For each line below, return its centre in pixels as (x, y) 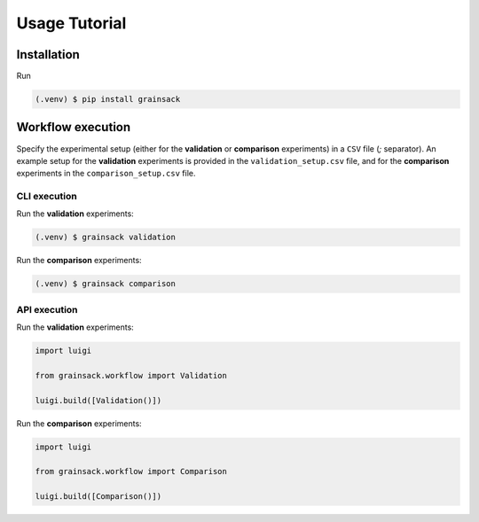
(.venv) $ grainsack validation (106, 238)
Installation (48, 55)
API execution (47, 309)
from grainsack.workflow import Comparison (131, 471)
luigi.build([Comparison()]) (98, 497)
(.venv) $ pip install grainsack (108, 99)
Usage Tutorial (71, 23)
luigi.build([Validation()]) (98, 400)
